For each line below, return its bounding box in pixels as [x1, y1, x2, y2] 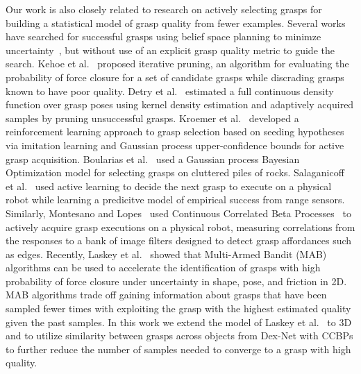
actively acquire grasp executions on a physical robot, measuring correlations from [6, 219, 355, 234]
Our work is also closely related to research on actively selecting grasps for [6, 2, 322, 16]
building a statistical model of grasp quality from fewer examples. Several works [6, 15, 346, 30]
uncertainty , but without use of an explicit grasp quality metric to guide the [6, 42, 335, 57]
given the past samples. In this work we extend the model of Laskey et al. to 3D [6, 314, 352, 329]
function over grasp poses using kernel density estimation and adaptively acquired [6, 97, 354, 112]
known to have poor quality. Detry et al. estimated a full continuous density [6, 83, 334, 98]
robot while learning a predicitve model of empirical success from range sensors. [6, 192, 345, 207]
